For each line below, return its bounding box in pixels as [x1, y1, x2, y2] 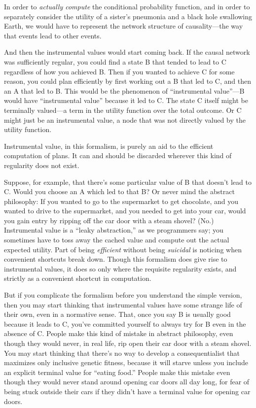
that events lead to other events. [4, 30, 102, 40]
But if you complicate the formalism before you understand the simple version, [4, 290, 242, 300]
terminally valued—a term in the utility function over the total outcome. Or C [4, 104, 242, 115]
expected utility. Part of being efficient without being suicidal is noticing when [4, 244, 242, 254]
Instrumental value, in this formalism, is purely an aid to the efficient [4, 140, 214, 151]
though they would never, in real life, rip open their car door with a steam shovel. [4, 338, 252, 348]
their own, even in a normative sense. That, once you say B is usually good [4, 309, 231, 319]
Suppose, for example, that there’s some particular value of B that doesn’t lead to [4, 176, 252, 187]
